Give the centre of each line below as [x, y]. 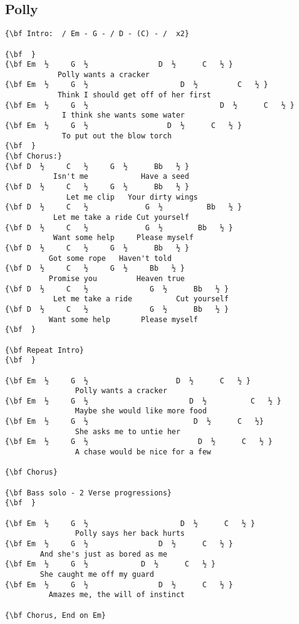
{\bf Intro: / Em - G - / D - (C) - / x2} [97, 34]
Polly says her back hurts [130, 534]
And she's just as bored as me [104, 554]
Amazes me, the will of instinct [117, 595]
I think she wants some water [123, 115]
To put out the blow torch [117, 136]
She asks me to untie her [128, 431]
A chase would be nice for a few [143, 452]
